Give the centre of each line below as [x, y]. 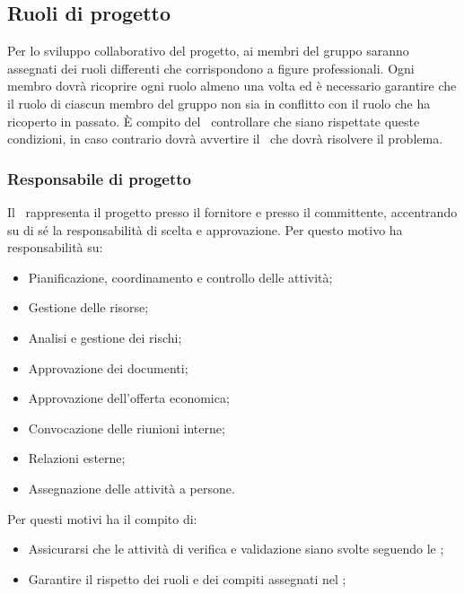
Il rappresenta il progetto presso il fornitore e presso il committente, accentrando [232, 211]
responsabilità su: [55, 247]
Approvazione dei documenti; [108, 367]
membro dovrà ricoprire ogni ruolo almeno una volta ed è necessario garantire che [232, 86]
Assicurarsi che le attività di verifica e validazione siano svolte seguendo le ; [236, 549]
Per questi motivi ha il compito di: [102, 518]
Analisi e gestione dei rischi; [105, 337]
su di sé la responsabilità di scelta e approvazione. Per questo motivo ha [205, 229]
